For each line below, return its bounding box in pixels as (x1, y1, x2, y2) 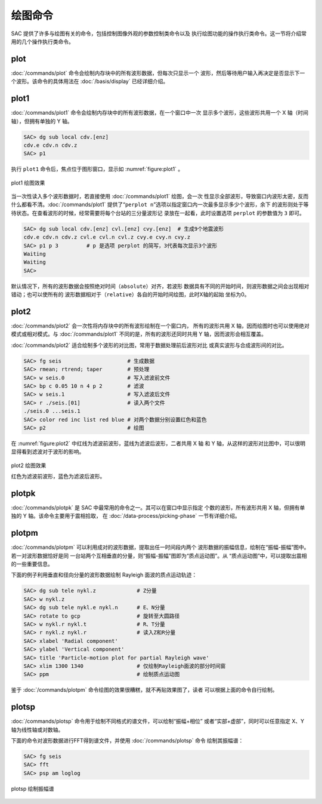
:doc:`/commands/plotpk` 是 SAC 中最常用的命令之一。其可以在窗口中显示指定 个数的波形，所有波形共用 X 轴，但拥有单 (11, 504, 305, 511)
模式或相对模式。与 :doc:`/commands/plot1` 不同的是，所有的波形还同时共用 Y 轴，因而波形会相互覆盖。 (11, 330, 267, 337)
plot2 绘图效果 (11, 462, 47, 469)
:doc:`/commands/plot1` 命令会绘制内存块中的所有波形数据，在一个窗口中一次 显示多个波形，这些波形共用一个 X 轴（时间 (11, 109, 309, 116)
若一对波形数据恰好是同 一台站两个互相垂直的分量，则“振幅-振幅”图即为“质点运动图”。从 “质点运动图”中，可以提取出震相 (11, 552, 307, 559)
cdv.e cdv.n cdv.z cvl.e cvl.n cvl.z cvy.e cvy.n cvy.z (23, 234, 191, 241)
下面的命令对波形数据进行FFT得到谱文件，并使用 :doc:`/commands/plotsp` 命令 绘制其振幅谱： (11, 737, 244, 744)
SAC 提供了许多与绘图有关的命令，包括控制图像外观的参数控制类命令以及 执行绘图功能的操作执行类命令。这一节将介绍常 (11, 30, 307, 37)
